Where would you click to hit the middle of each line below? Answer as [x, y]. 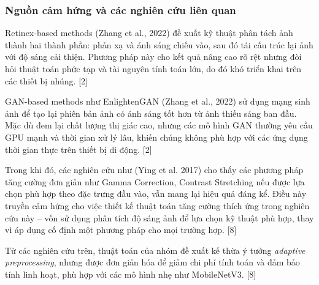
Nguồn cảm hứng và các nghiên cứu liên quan [121, 9]
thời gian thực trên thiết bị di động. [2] [79, 149]
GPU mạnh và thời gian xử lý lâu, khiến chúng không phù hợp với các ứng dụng [156, 137]
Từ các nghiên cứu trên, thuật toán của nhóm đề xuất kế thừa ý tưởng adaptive [155, 250]
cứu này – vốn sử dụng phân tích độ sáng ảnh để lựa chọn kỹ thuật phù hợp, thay [159, 217]
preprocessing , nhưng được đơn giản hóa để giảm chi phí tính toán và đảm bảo [152, 262]
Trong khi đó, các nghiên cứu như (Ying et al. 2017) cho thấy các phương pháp [154, 170]
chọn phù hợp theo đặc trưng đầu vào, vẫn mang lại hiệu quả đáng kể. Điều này [156, 194]
